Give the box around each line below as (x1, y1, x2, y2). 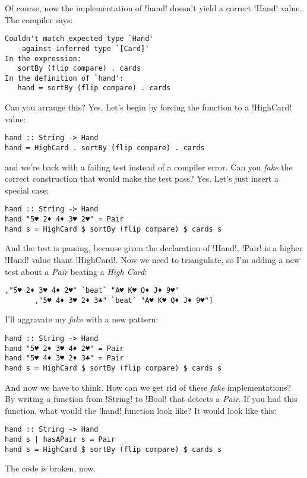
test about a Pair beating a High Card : (5, 265, 147, 277)
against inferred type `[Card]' (21, 44, 150, 53)
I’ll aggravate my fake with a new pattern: (5, 313, 159, 325)
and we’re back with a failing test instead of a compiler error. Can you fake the (5, 160, 293, 173)
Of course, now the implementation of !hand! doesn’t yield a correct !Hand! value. (5, 2, 302, 14)
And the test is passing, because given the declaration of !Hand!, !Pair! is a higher (5, 242, 303, 254)
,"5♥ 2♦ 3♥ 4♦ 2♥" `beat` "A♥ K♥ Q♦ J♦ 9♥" (5, 286, 179, 295)
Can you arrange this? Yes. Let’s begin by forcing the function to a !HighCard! (5, 101, 292, 113)
